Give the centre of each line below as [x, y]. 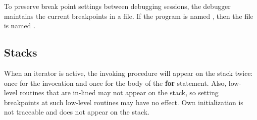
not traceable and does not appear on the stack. [77, 112]
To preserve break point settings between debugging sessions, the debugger [117, 6]
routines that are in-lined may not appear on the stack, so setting [119, 92]
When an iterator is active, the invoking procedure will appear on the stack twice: [128, 73]
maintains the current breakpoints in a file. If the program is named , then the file [129, 16]
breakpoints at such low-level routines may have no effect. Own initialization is [124, 102]
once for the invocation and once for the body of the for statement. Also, [115, 83]
